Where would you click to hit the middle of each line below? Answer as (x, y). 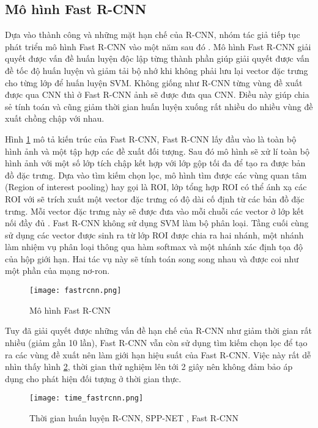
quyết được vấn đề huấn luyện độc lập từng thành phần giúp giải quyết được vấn (157, 58)
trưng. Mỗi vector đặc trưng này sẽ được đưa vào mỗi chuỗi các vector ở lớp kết (155, 211)
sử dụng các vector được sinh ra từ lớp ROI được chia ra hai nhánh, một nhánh (154, 234)
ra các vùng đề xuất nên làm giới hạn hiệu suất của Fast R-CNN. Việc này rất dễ (158, 354)
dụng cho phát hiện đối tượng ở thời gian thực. (93, 378)
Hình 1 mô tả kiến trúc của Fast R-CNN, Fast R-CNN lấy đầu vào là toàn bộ (151, 138)
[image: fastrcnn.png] (76, 291)
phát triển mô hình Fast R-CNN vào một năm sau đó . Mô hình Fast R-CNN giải (158, 46)
